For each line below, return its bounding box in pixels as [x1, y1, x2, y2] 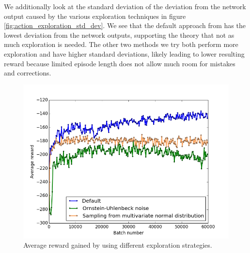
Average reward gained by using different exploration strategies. [23, 240, 212, 250]
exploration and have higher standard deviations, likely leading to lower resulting [4, 48, 245, 59]
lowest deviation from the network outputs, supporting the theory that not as [4, 30, 234, 40]
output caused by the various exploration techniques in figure [4, 11, 186, 21]
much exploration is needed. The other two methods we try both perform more [4, 39, 238, 49]
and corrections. [4, 68, 51, 78]
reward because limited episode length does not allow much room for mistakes [4, 58, 235, 68]
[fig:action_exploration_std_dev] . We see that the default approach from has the [4, 20, 246, 30]
